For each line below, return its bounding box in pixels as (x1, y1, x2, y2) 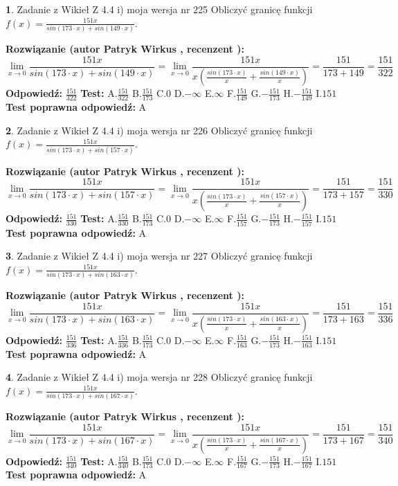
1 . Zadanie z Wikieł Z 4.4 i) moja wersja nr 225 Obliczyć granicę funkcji (6, 2, 313, 16)
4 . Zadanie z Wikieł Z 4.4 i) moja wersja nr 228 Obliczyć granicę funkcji (6, 370, 313, 384)
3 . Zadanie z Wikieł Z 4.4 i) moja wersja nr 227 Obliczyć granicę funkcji (6, 249, 313, 263)
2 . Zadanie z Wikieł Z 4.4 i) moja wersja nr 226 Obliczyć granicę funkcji (6, 123, 313, 137)
